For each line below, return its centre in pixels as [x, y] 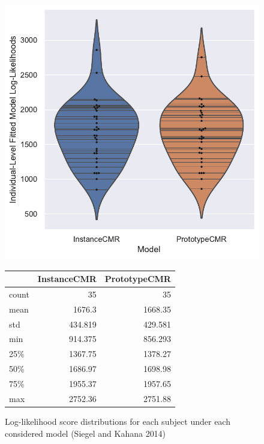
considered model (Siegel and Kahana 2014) [85, 433]
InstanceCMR [67, 279]
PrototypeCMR [138, 279]
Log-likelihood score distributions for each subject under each [118, 421]
